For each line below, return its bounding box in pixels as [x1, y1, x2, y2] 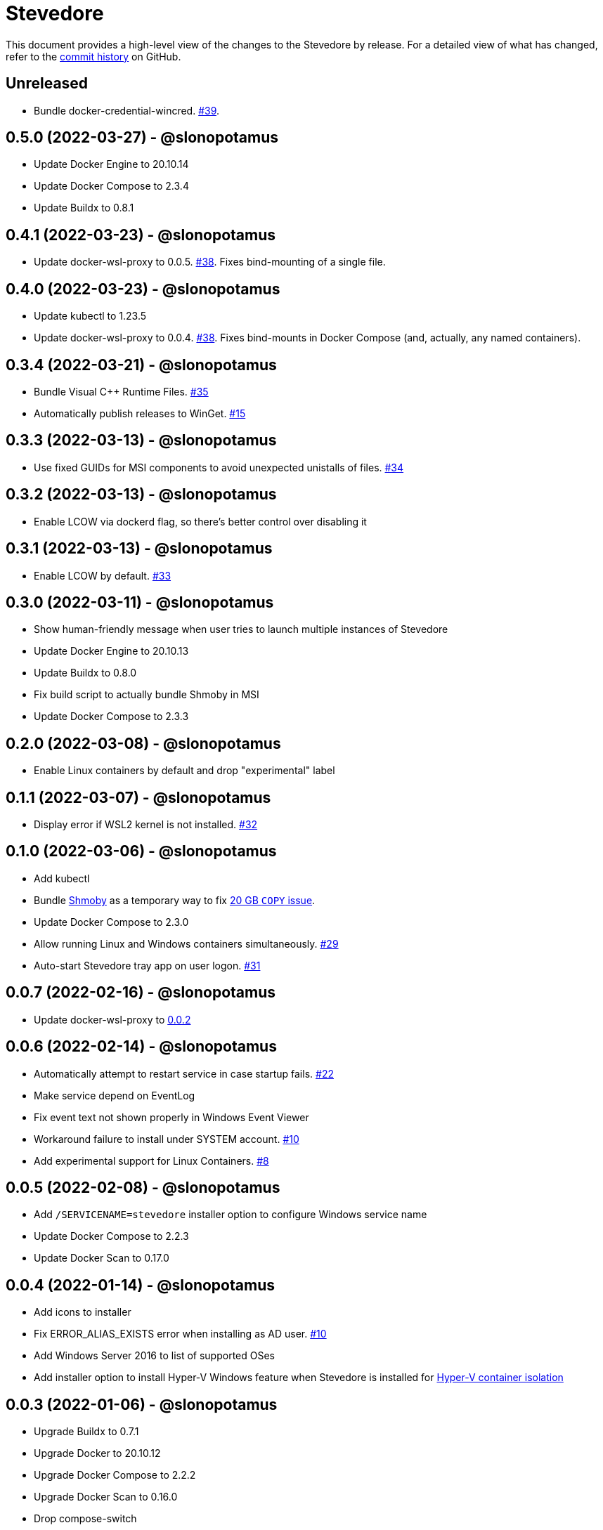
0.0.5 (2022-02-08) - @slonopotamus [6, 1178, 280, 1196]
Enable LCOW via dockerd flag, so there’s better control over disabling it [34, 515, 367, 528]
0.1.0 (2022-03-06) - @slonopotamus [6, 842, 277, 861]
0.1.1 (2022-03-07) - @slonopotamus [6, 788, 271, 806]
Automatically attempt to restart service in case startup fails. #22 [34, 1067, 334, 1080]
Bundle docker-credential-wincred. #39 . [34, 104, 220, 117]
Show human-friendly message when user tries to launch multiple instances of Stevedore [34, 623, 448, 636]
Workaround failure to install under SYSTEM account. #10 [34, 1132, 299, 1145]
